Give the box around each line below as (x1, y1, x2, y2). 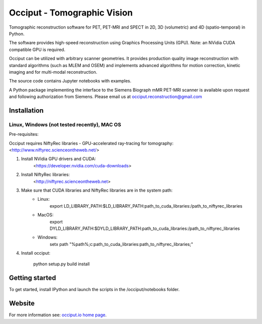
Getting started (9, 274, 56, 282)
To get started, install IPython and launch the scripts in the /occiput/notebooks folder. (9, 287, 180, 292)
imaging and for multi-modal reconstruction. (9, 69, 98, 75)
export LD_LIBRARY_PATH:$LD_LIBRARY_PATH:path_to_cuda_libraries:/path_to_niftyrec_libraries (49, 203, 243, 209)
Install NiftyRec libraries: (21, 172, 70, 178)
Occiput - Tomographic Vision (9, 7, 133, 18)
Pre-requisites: (9, 131, 39, 137)
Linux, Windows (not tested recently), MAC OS (9, 121, 121, 128)
